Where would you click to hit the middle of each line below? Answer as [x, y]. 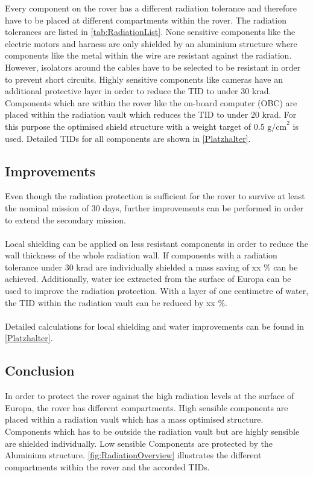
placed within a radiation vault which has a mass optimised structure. [134, 419]
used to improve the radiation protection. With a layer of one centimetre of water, [157, 291]
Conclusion [40, 370]
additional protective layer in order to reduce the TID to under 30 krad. [138, 91]
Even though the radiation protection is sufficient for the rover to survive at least [155, 196]
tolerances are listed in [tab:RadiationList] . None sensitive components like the [150, 32]
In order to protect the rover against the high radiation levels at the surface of [150, 396]
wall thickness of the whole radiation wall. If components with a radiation [141, 255]
